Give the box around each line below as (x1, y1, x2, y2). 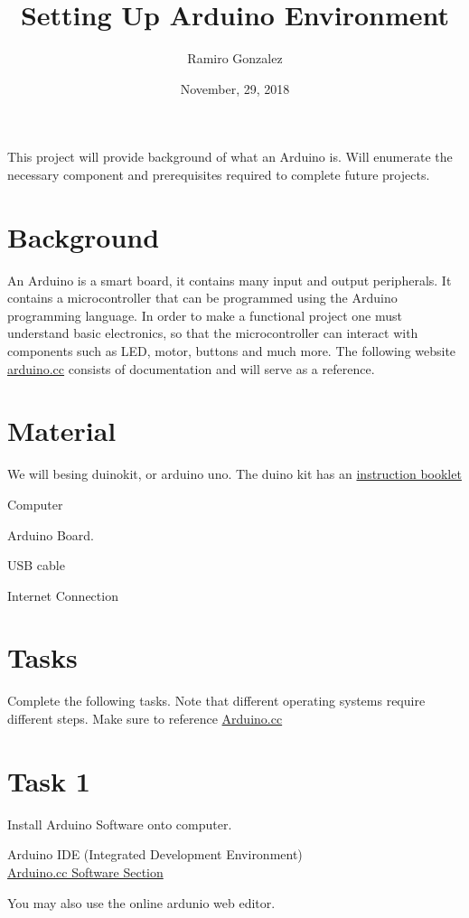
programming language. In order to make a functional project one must (7, 305, 403, 324)
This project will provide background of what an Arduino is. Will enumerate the (7, 147, 453, 166)
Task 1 (7, 762, 90, 799)
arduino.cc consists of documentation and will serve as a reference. (7, 359, 375, 378)
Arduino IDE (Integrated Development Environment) (7, 845, 303, 864)
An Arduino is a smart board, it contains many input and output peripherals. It (7, 270, 452, 289)
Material (7, 412, 117, 449)
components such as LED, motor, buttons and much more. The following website (7, 342, 456, 360)
